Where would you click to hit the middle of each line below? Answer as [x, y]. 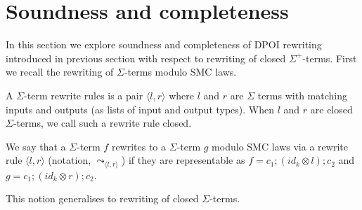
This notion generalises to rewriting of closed [102, 198]
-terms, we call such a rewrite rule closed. [102, 123]
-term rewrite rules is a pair [84, 95]
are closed [331, 109]
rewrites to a [139, 146]
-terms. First [330, 58]
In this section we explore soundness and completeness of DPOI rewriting [164, 44]
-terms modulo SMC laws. [180, 72]
